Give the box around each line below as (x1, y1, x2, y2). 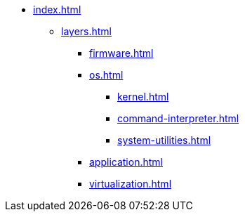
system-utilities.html (117, 134, 211, 146)
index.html (33, 4, 81, 15)
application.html (89, 156, 163, 168)
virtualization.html (89, 178, 172, 190)
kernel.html (117, 91, 169, 103)
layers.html (61, 25, 112, 37)
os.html (89, 69, 124, 81)
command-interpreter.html (117, 112, 239, 124)
